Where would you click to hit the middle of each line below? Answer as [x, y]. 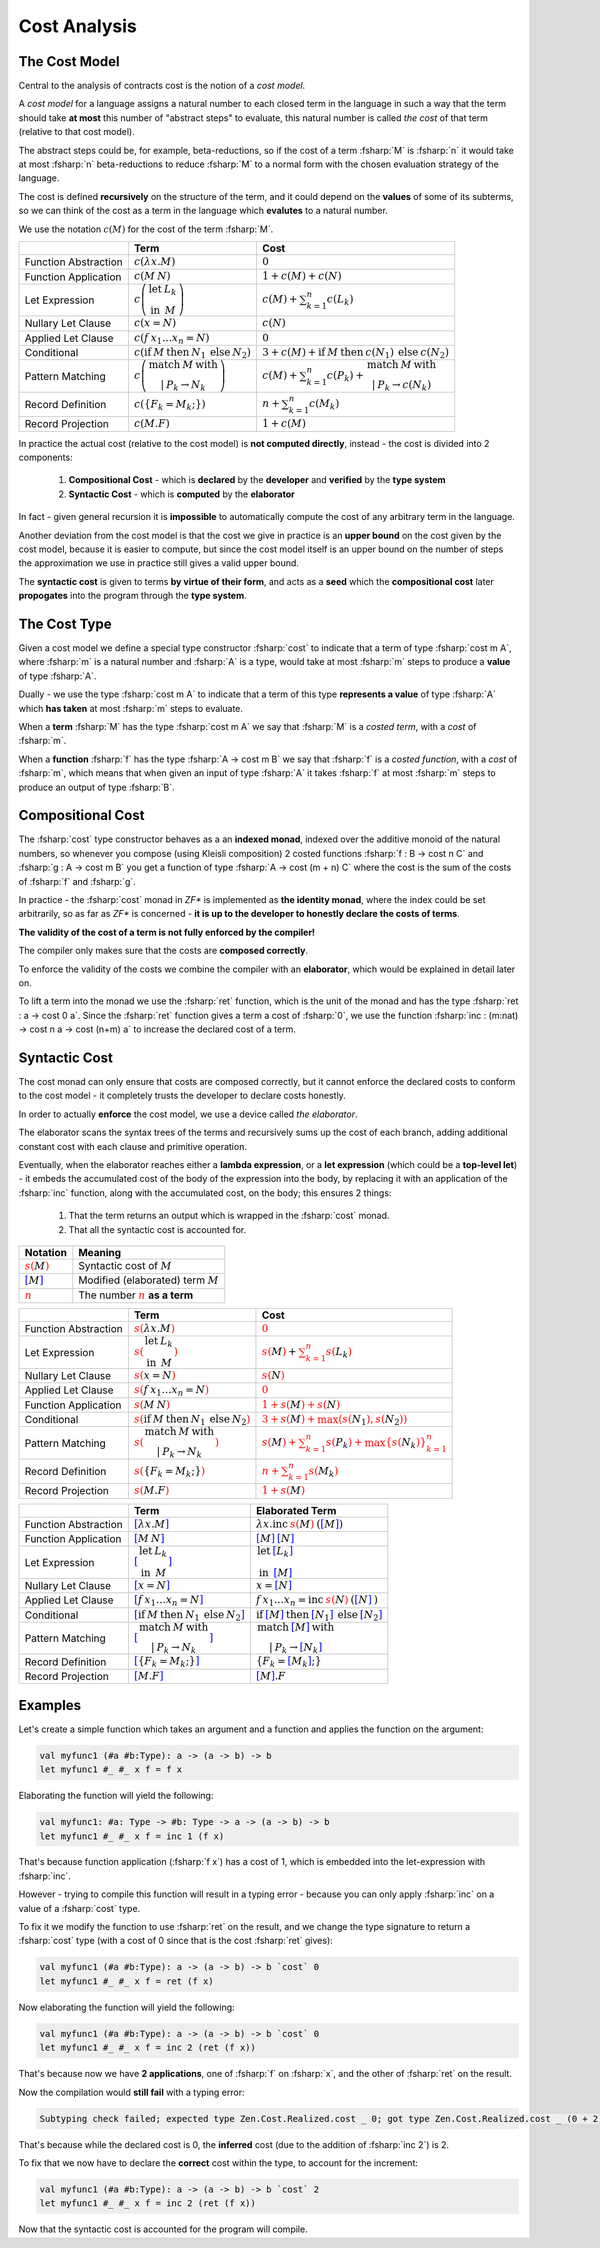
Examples [50, 1705]
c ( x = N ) [155, 323]
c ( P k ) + [345, 376]
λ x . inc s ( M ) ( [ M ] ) [299, 1523]
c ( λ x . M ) [154, 261]
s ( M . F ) [151, 1490]
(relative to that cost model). [76, 132]
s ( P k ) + [344, 1443]
